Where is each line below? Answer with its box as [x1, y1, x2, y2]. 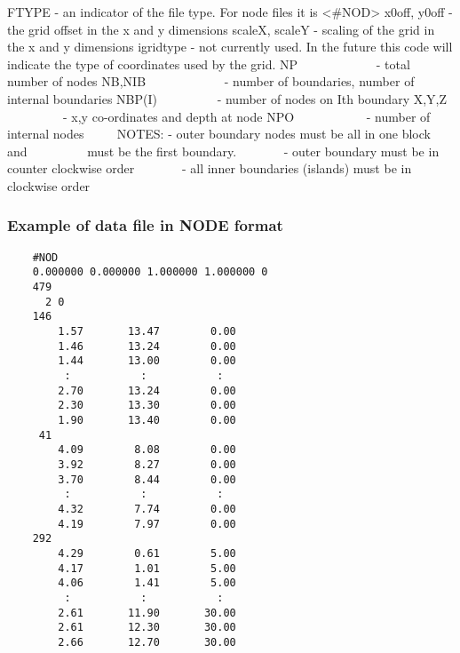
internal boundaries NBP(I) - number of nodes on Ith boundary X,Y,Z [7, 89, 448, 108]
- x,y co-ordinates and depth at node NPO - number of [62, 107, 431, 125]
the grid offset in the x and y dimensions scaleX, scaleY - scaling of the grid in [7, 20, 435, 38]
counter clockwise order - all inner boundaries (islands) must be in [7, 159, 412, 178]
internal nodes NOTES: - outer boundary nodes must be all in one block [7, 124, 431, 143]
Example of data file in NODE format [7, 214, 283, 236]
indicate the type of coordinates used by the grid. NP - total [7, 54, 410, 73]
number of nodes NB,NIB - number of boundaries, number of [7, 72, 415, 91]
